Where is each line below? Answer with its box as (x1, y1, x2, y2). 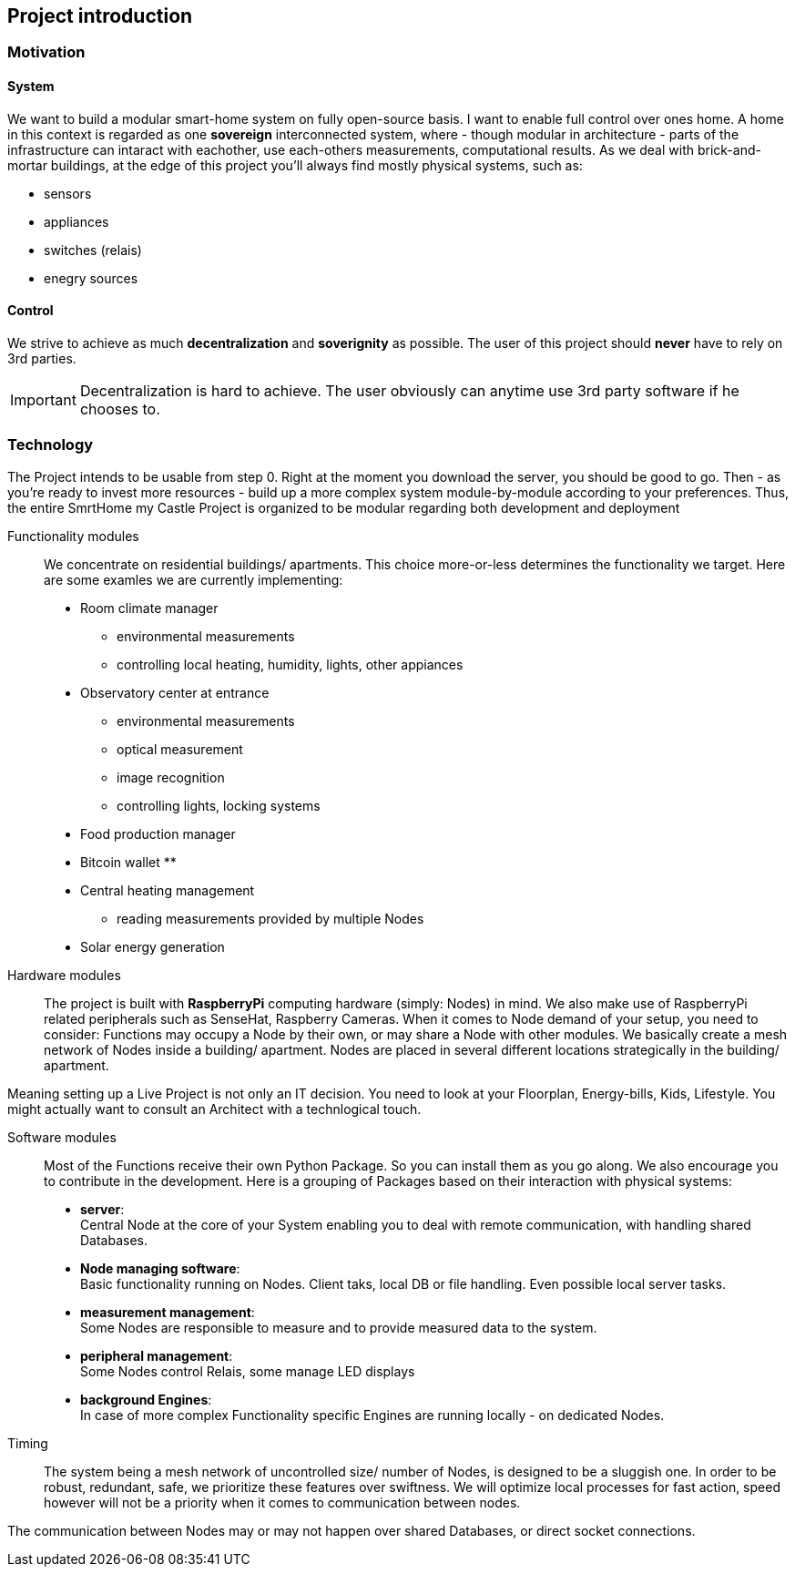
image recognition (117, 769, 225, 785)
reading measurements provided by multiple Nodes (117, 910, 424, 926)
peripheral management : (80, 1347, 233, 1364)
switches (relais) (44, 241, 142, 258)
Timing (7, 1435, 48, 1451)
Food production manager (80, 825, 236, 842)
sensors (44, 185, 92, 201)
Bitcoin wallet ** (80, 853, 177, 870)
